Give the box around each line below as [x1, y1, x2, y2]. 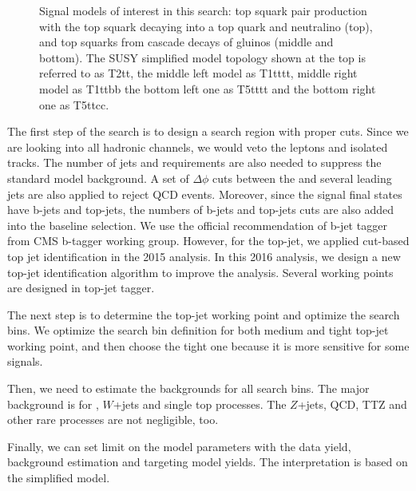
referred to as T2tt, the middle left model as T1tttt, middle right [39, 65, 358, 81]
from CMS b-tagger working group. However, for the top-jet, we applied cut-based [7, 232, 410, 249]
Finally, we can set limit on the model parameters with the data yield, [7, 438, 351, 454]
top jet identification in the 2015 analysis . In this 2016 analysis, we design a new [7, 247, 401, 264]
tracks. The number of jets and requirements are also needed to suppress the [7, 154, 382, 171]
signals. [7, 353, 43, 370]
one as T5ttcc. [39, 96, 109, 113]
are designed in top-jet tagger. [7, 279, 155, 296]
